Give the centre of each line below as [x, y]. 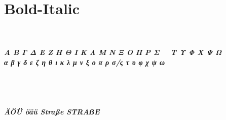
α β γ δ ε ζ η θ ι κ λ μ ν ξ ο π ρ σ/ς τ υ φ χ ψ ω [85, 62]
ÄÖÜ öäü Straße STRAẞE [52, 111]
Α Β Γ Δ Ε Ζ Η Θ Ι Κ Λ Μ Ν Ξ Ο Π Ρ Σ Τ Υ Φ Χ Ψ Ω [113, 52]
